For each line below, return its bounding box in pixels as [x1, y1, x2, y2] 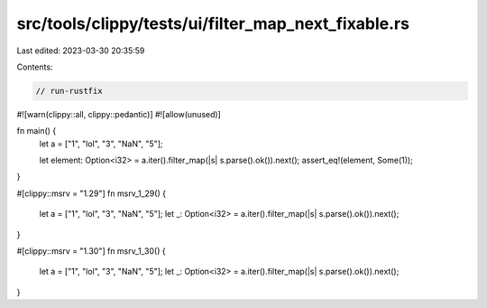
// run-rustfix [35, 86, 103, 96]
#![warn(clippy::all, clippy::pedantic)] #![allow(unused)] [16, 108, 221, 119]
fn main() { [16, 126, 57, 136]
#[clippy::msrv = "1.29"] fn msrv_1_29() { [16, 188, 167, 199]
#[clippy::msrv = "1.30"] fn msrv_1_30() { [16, 246, 166, 257]
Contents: [16, 61, 53, 72]
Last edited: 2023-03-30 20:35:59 [16, 45, 145, 56]
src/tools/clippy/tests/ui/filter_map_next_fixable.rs [16, 14, 410, 33]
